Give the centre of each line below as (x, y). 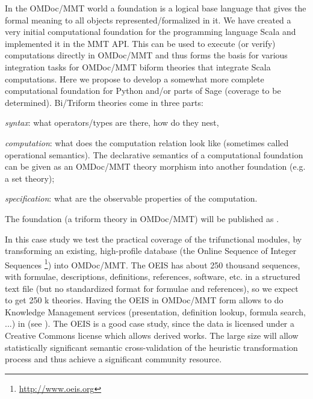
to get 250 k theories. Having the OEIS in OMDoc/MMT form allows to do (144, 300)
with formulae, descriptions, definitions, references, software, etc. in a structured (153, 276)
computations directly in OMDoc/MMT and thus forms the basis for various (146, 55)
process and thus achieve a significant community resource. (113, 359)
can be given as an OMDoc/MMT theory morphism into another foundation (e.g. (155, 166)
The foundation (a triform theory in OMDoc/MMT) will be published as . (142, 218)
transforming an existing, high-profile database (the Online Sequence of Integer (151, 251)
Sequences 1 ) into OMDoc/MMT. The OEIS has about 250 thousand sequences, (153, 264)
